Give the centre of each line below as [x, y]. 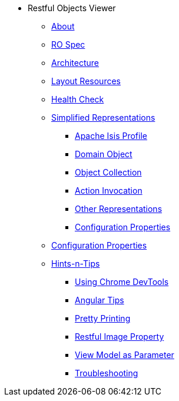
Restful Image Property [120, 337]
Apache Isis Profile [111, 136]
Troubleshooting [107, 373]
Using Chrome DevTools [122, 282]
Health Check [78, 99]
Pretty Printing [103, 318]
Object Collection [108, 172]
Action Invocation [109, 190]
